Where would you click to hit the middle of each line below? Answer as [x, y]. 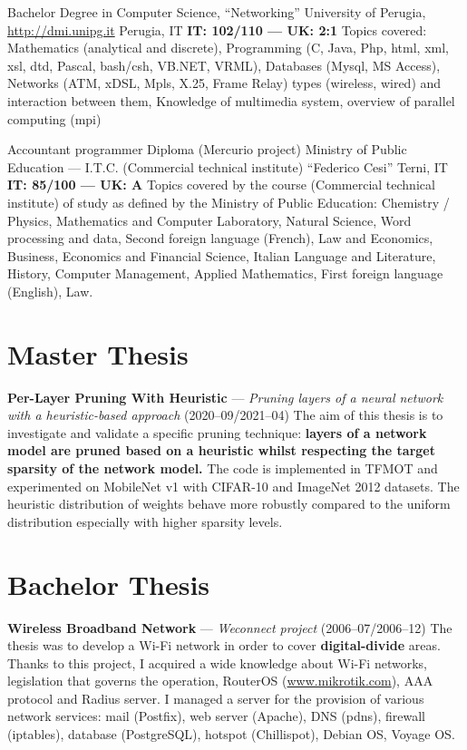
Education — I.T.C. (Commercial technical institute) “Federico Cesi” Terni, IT [228, 166]
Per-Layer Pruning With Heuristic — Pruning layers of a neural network [225, 397]
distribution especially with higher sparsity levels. [145, 521]
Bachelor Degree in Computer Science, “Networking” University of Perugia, [217, 12]
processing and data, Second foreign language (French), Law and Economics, [220, 238]
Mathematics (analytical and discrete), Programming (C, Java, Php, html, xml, [228, 48]
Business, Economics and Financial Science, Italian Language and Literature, [222, 255]
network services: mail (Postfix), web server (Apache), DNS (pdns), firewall [217, 716]
